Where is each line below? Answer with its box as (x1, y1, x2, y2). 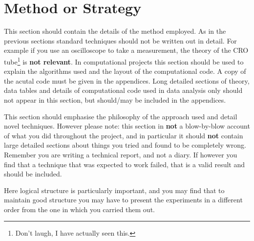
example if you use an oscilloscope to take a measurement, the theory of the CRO (4, 45, 249, 55)
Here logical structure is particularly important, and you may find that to (4, 185, 225, 195)
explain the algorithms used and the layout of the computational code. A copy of (4, 66, 246, 76)
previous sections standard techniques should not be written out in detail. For (4, 35, 237, 45)
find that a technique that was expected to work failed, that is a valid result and (4, 159, 245, 169)
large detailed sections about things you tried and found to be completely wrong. (4, 140, 246, 150)
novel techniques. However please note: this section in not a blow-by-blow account (4, 121, 250, 131)
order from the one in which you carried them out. (4, 204, 155, 214)
